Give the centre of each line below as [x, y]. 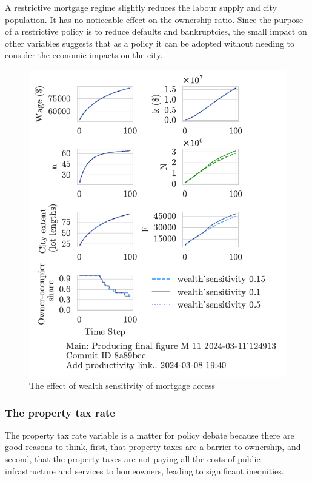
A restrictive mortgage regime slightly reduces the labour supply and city [141, 7]
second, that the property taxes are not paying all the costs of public [133, 459]
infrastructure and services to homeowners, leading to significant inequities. [144, 470]
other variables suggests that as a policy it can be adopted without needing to [150, 43]
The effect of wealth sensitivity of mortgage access [122, 385]
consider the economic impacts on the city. [84, 55]
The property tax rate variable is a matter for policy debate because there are [150, 435]
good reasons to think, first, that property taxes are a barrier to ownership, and [153, 447]
